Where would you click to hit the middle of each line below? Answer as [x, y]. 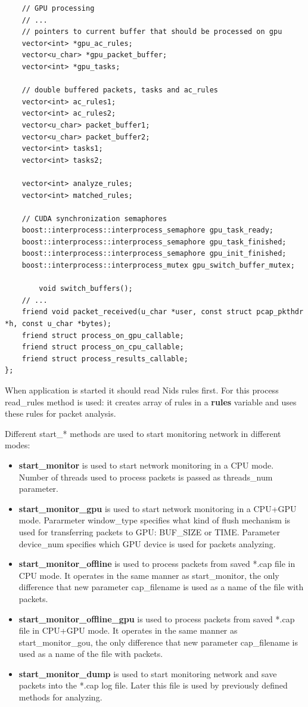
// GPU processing [58, 8]
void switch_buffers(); [86, 289]
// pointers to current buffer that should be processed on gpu [152, 32]
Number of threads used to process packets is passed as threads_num [146, 477]
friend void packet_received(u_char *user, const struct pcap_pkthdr [163, 312]
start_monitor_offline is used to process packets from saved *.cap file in [157, 564]
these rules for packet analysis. [60, 413]
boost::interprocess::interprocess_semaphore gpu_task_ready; [148, 230]
